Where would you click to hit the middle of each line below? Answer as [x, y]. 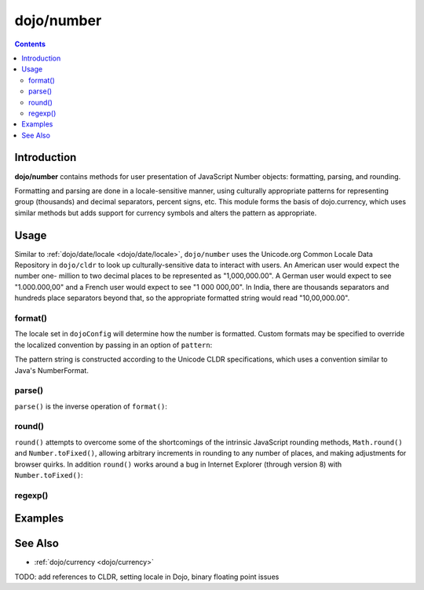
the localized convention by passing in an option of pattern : [113, 345]
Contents [30, 44]
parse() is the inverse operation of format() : [91, 406]
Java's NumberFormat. [52, 370]
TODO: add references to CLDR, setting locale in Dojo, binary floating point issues [147, 577]
